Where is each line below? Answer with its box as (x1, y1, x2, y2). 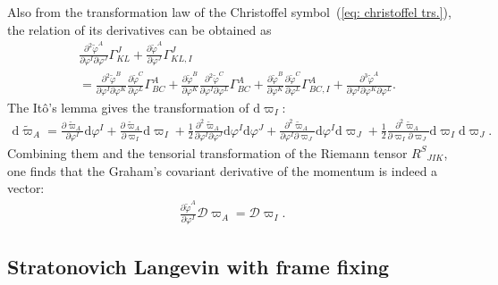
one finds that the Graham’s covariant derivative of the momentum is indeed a (7, 161, 438, 180)
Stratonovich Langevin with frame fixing (7, 252, 390, 280)
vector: (7, 179, 45, 197)
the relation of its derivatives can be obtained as (7, 20, 272, 38)
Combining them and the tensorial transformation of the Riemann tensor (7, 143, 408, 162)
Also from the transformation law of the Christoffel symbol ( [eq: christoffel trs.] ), (7, 3, 452, 21)
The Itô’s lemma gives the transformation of (7, 97, 249, 116)
